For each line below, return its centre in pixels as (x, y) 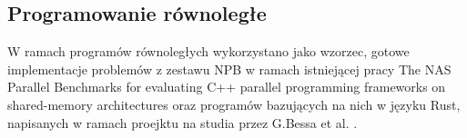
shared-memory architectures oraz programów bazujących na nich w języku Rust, (234, 104)
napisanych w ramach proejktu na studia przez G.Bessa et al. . (183, 122)
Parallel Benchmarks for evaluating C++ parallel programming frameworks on (227, 87)
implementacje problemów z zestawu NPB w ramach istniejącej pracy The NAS (229, 69)
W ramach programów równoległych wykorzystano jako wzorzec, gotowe (208, 51)
